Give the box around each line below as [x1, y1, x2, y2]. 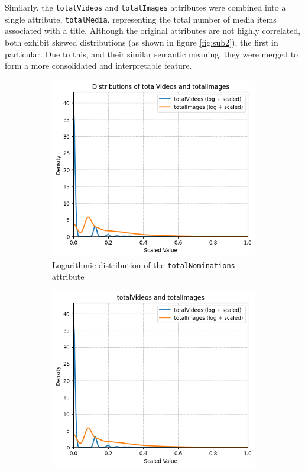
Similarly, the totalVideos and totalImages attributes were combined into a [5, 1, 286, 13]
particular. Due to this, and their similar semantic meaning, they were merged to [5, 47, 298, 60]
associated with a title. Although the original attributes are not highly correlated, [5, 24, 301, 37]
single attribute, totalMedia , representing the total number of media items [5, 12, 277, 25]
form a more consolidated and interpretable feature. [5, 59, 192, 72]
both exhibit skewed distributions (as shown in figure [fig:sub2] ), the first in [5, 36, 278, 48]
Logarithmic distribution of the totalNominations [52, 258, 235, 271]
